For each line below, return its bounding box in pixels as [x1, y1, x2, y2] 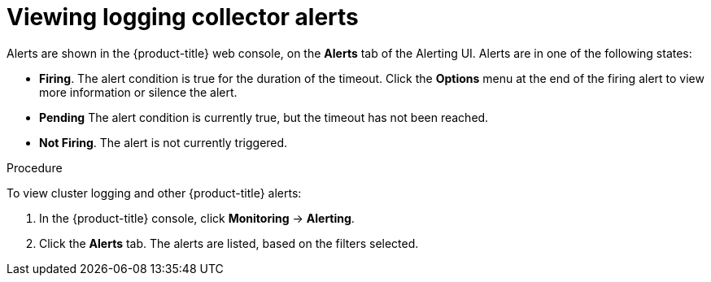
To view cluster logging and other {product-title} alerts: [7, 185, 302, 200]
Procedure [7, 160, 63, 175]
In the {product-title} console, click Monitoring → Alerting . [39, 210, 355, 225]
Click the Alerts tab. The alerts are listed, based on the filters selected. [39, 236, 419, 250]
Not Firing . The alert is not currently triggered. [39, 135, 288, 150]
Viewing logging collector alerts [7, 3, 359, 31]
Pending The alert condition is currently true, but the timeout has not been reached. [39, 110, 489, 124]
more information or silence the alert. [39, 85, 238, 99]
